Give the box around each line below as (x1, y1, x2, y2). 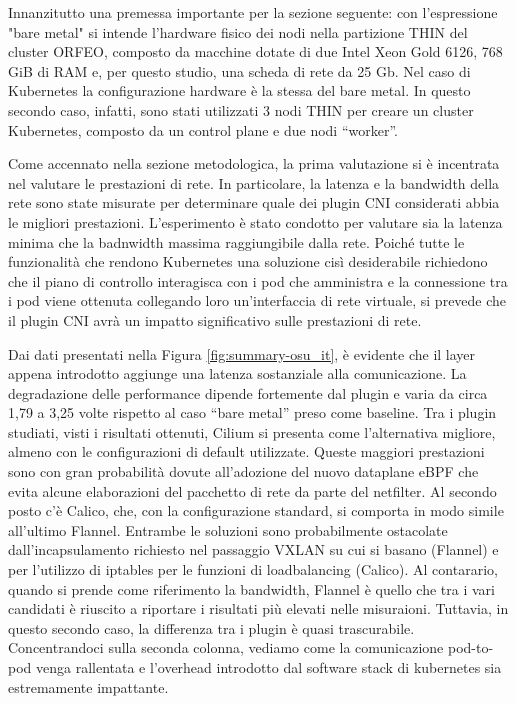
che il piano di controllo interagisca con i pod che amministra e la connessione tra (8, 270, 508, 291)
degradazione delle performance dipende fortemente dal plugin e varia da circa (8, 382, 488, 403)
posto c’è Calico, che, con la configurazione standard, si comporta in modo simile (8, 500, 504, 521)
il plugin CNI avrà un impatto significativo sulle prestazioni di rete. (8, 309, 422, 330)
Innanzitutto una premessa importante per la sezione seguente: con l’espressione (8, 2, 498, 22)
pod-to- (447, 637, 494, 658)
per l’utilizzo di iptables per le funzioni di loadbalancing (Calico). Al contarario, (8, 559, 498, 580)
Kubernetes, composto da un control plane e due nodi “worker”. (8, 119, 398, 140)
